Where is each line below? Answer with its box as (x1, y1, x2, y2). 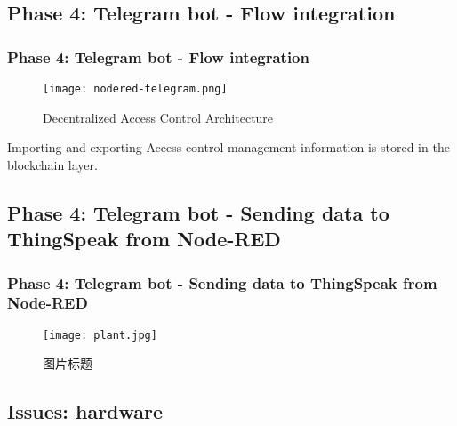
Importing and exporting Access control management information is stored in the (7, 138, 450, 157)
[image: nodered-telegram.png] (43, 83, 228, 95)
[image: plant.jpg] (43, 328, 157, 342)
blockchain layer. (7, 155, 98, 173)
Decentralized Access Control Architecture (43, 108, 274, 126)
